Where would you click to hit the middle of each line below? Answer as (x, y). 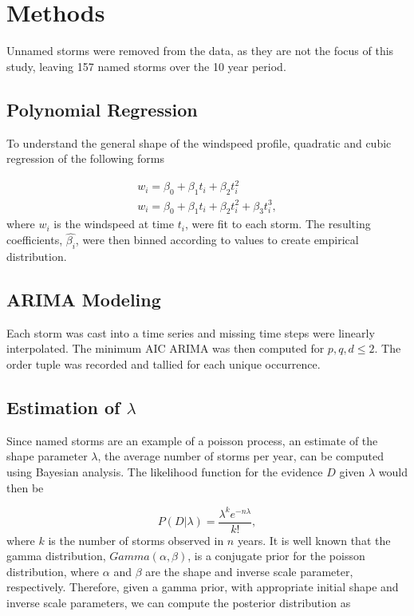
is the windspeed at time (114, 224)
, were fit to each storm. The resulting (278, 224)
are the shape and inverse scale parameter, (249, 571)
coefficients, (35, 240)
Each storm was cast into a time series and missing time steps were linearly (191, 332)
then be (25, 487)
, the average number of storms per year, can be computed (241, 456)
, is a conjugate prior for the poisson (276, 556)
